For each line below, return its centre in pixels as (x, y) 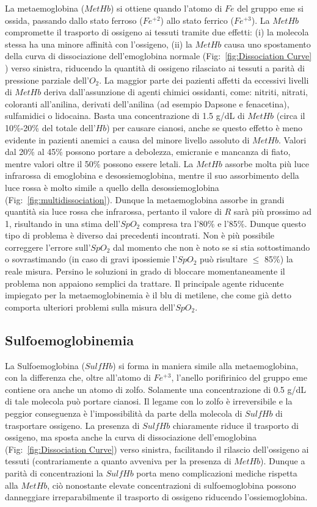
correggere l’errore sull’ (48, 247)
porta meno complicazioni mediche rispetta (217, 473)
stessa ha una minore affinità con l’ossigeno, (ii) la (99, 44)
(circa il (291, 116)
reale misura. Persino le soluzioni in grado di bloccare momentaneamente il (145, 271)
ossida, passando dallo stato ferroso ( (74, 20)
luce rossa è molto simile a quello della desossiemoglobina (112, 187)
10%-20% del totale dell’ (50, 127)
